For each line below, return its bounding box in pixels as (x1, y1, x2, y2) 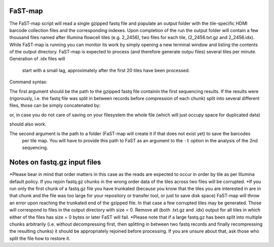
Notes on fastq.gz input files (9, 158, 101, 167)
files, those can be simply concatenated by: (9, 102, 101, 109)
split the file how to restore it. (9, 235, 71, 241)
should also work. (9, 121, 47, 127)
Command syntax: (9, 79, 48, 85)
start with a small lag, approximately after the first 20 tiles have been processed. (22, 67, 190, 73)
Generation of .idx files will (9, 56, 65, 62)
